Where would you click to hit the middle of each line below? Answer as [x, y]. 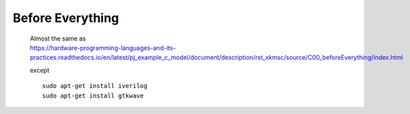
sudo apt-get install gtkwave [93, 95]
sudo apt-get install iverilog [95, 86]
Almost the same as [58, 38]
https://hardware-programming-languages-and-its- [103, 47]
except [40, 70]
